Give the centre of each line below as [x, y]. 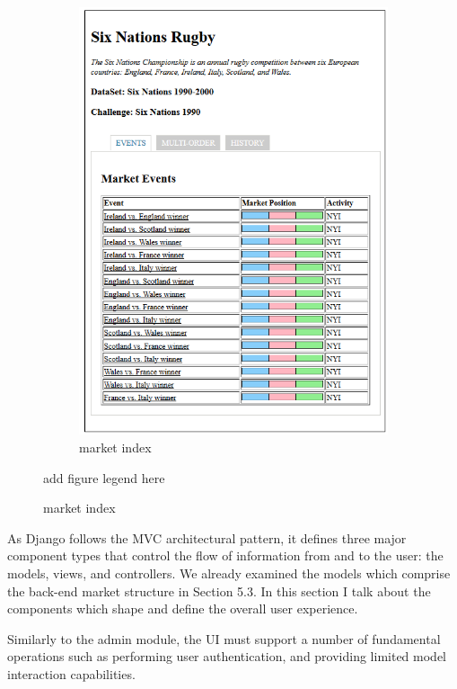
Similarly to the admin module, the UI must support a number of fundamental [224, 638]
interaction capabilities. [71, 674]
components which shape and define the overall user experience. [183, 608]
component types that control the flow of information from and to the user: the [225, 555]
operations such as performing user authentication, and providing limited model [227, 656]
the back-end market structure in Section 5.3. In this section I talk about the [219, 591]
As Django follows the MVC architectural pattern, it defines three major [207, 537]
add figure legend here [104, 477]
